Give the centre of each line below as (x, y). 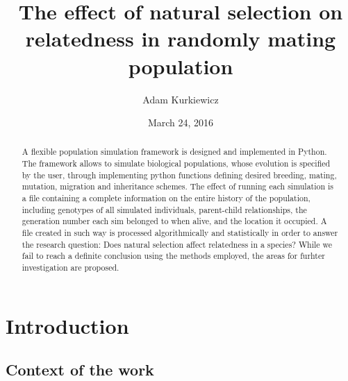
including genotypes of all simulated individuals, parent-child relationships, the (164, 209)
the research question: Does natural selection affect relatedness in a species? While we (177, 244)
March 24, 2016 (181, 122)
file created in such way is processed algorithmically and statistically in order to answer (180, 233)
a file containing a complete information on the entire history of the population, (166, 198)
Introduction (67, 325)
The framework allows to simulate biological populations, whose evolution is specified (176, 163)
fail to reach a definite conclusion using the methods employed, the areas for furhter (173, 256)
